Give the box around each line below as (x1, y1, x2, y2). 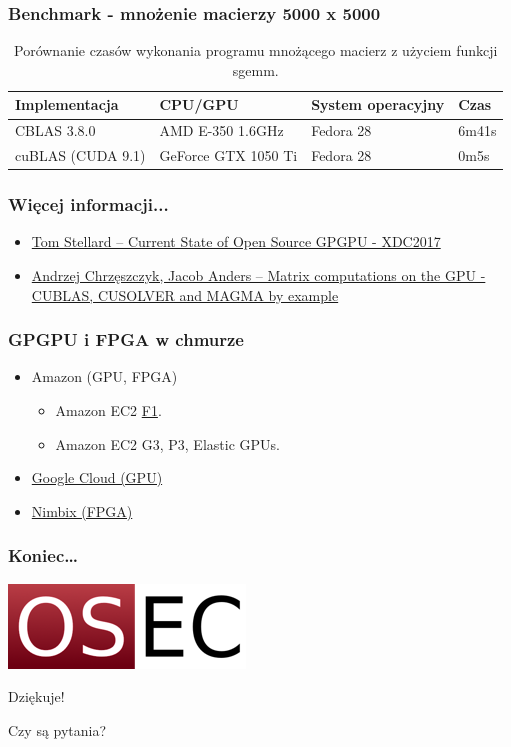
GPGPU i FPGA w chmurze (8, 327, 244, 352)
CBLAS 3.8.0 (15, 120, 96, 141)
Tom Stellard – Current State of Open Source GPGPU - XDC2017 (31, 231, 441, 252)
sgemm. (232, 59, 279, 80)
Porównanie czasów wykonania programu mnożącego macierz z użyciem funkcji (14, 40, 498, 61)
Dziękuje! (8, 686, 65, 707)
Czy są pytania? (8, 719, 107, 740)
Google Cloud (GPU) (31, 467, 163, 488)
